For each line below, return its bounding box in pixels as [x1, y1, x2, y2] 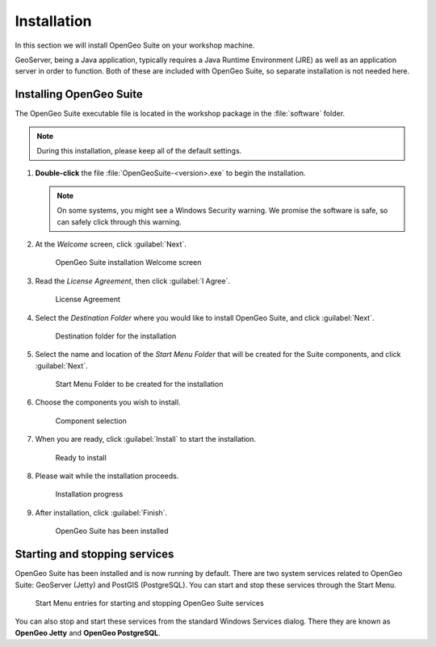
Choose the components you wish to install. [35, 397, 181, 407]
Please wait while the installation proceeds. [35, 471, 179, 481]
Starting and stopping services [15, 548, 174, 561]
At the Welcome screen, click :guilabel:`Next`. [35, 239, 187, 249]
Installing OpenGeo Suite [15, 87, 143, 101]
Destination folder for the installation [55, 331, 177, 341]
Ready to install [55, 452, 107, 462]
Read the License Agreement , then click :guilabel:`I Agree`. [35, 275, 230, 286]
